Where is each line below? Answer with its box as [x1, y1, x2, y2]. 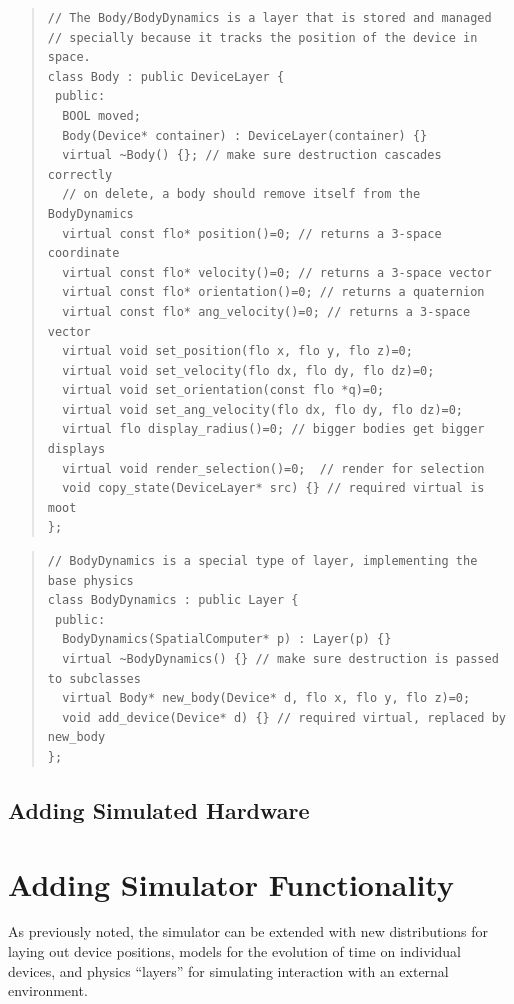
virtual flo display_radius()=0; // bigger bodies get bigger [62, 422, 485, 437]
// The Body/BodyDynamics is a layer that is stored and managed [47, 11, 492, 25]
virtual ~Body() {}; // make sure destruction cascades [62, 148, 442, 163]
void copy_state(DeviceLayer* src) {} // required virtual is [62, 481, 485, 496]
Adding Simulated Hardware [8, 794, 310, 825]
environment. [8, 980, 88, 1001]
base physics [47, 573, 134, 588]
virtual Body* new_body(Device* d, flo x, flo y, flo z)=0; [62, 691, 471, 706]
